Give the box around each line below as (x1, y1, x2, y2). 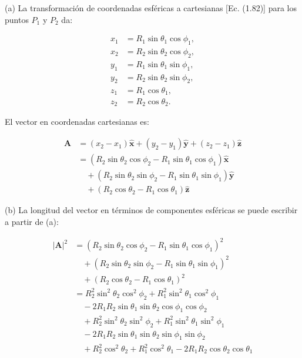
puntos (5, 13, 29, 25)
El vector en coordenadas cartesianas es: (5, 115, 149, 128)
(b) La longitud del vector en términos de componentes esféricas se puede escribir (5, 204, 298, 216)
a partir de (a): (5, 216, 59, 227)
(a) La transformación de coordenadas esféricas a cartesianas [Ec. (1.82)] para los (5, 2, 297, 14)
